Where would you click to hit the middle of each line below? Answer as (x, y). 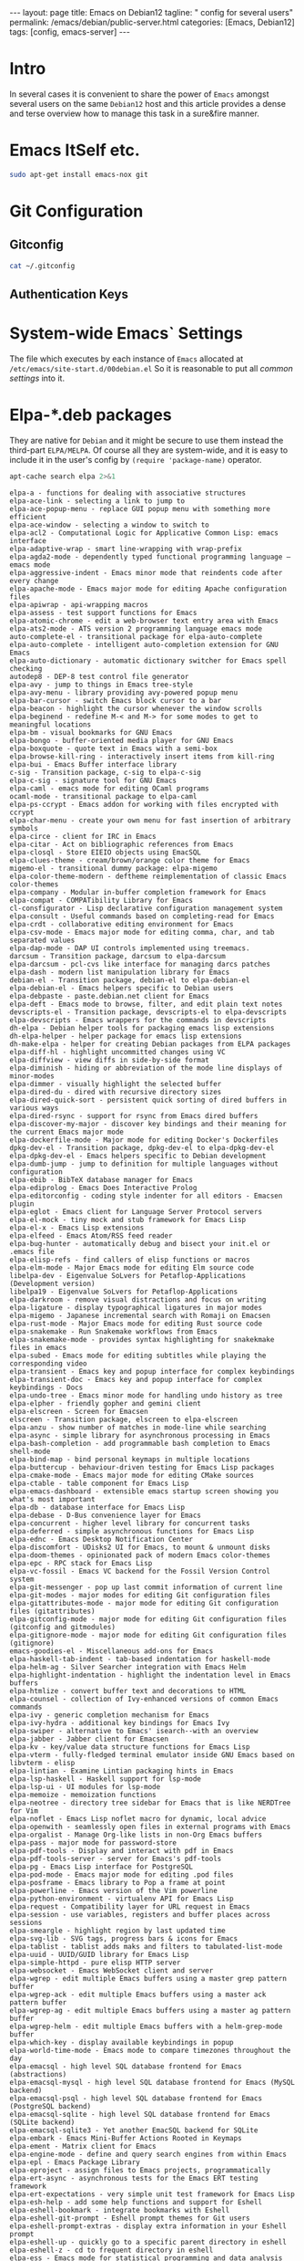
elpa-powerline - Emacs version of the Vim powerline (114, 1890)
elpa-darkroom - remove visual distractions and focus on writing (138, 1299)
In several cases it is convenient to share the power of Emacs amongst (140, 94)
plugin (22, 1204)
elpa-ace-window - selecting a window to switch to (109, 525)
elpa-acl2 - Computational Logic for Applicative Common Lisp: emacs (144, 533)
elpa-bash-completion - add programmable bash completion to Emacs (140, 1443)
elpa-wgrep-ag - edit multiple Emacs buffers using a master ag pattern (150, 2010)
